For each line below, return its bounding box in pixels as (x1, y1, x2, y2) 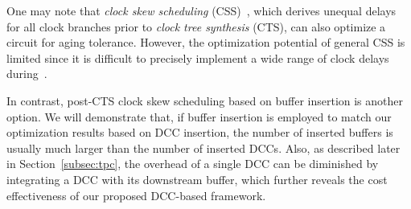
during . (6, 65, 47, 82)
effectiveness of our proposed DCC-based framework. (6, 186, 266, 203)
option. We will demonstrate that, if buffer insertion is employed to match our (6, 108, 392, 125)
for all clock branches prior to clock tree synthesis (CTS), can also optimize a (6, 18, 386, 35)
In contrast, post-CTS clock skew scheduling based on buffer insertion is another (6, 92, 404, 109)
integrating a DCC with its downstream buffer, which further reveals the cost (6, 170, 388, 187)
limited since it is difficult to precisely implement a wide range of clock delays (6, 49, 389, 66)
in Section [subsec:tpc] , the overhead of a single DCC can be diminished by (6, 155, 379, 172)
